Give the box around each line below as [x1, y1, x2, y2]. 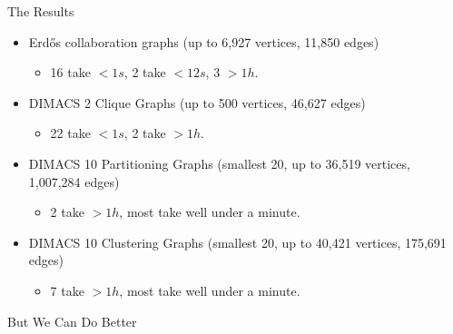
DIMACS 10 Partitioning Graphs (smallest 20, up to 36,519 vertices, [28, 153, 410, 172]
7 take [50, 280, 84, 300]
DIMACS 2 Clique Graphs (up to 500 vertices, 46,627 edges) [28, 93, 366, 112]
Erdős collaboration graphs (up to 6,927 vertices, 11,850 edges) [28, 32, 379, 51]
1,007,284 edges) [28, 172, 120, 191]
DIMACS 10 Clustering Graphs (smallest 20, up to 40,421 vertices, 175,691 [28, 232, 447, 251]
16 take [50, 63, 91, 82]
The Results [7, 2, 74, 20]
